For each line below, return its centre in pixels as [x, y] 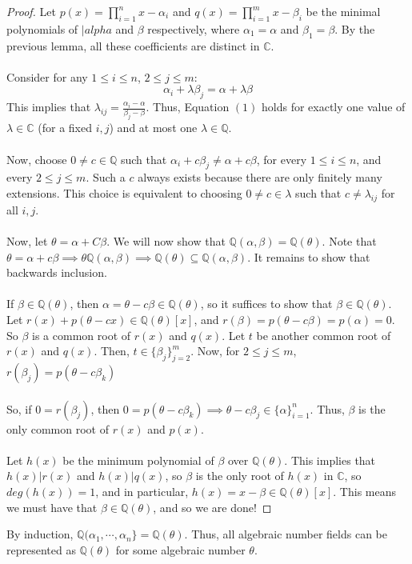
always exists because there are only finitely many [260, 177]
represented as [41, 549]
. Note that [349, 241]
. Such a [106, 177]
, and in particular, [142, 491]
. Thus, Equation [188, 107]
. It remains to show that [309, 256]
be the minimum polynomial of [138, 460]
